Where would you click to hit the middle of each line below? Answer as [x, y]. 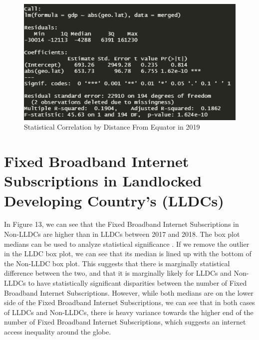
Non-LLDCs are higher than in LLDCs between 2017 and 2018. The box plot [122, 234]
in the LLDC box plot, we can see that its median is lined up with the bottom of [128, 254]
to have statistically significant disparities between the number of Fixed [137, 283]
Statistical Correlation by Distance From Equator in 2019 [112, 127]
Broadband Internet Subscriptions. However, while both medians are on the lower [129, 292]
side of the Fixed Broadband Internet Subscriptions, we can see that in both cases [129, 302]
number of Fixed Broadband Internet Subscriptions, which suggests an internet [125, 322]
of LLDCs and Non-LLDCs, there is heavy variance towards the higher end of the [129, 312]
